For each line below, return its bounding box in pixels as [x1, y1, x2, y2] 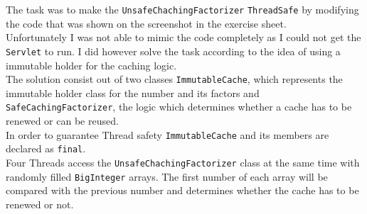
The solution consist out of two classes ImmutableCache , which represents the [6, 72, 343, 86]
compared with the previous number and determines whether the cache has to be [6, 183, 359, 198]
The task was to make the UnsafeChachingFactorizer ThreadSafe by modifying [6, 2, 359, 16]
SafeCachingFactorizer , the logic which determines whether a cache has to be [6, 99, 352, 114]
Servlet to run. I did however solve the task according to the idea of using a [6, 43, 341, 58]
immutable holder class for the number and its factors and [6, 85, 260, 100]
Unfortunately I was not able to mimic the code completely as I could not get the [6, 30, 361, 45]
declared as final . [6, 141, 86, 156]
